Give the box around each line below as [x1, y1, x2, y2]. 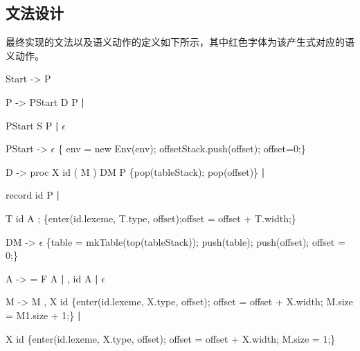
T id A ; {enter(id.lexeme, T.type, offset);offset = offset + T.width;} [6, 210, 296, 225]
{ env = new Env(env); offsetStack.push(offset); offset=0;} [57, 141, 306, 156]
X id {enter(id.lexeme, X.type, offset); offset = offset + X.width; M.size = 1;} [6, 331, 336, 345]
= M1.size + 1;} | [6, 307, 81, 322]
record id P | [6, 188, 60, 202]
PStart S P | [6, 118, 59, 132]
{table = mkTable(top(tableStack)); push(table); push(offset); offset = [46, 234, 345, 249]
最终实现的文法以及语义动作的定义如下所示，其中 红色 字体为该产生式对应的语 [6, 35, 354, 49]
